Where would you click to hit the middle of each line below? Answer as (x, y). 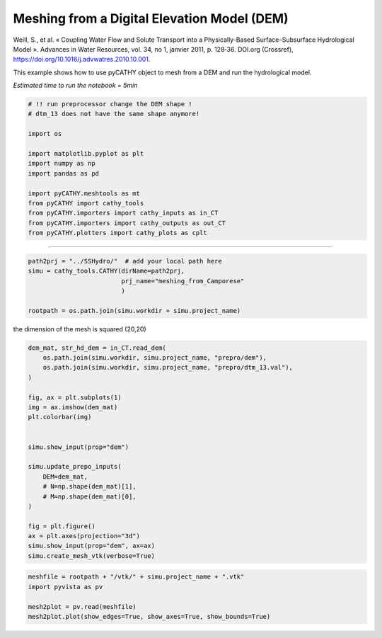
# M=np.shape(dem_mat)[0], (90, 496)
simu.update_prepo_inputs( (75, 467)
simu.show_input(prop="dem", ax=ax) (92, 546)
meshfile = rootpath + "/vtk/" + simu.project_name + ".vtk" (136, 577)
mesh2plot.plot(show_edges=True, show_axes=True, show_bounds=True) (149, 617)
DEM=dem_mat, (65, 477)
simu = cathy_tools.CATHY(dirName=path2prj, (106, 271)
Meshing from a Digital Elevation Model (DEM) (151, 18)
